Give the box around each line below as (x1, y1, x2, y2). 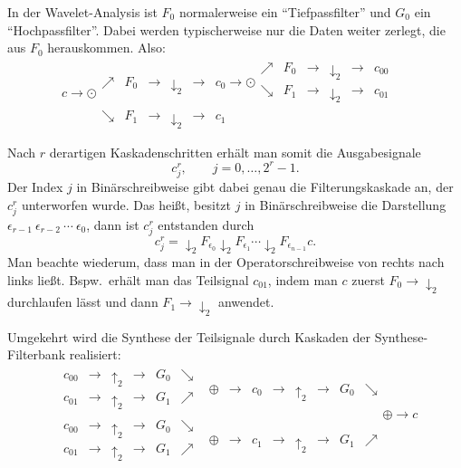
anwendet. (217, 292, 274, 311)
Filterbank (7, 345, 66, 364)
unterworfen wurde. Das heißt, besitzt (21, 195, 232, 214)
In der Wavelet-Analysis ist (7, 3, 158, 21)
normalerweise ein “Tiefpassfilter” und (178, 3, 391, 21)
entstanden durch (158, 215, 255, 234)
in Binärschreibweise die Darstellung (245, 195, 447, 214)
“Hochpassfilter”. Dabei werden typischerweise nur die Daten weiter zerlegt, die (7, 20, 446, 39)
